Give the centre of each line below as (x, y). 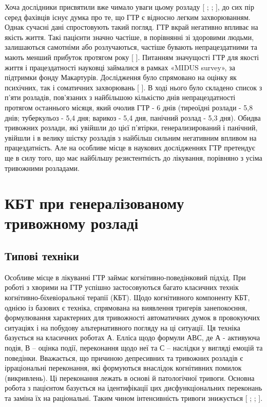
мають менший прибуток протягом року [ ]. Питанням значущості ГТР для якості (132, 57)
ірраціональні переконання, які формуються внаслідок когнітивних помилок (123, 368)
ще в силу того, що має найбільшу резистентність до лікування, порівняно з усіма (133, 157)
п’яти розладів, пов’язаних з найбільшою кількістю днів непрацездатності (120, 97)
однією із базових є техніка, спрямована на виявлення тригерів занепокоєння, (126, 307)
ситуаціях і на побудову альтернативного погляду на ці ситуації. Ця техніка (122, 327)
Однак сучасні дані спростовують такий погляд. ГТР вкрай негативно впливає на (131, 27)
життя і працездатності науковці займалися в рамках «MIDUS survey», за (120, 67)
